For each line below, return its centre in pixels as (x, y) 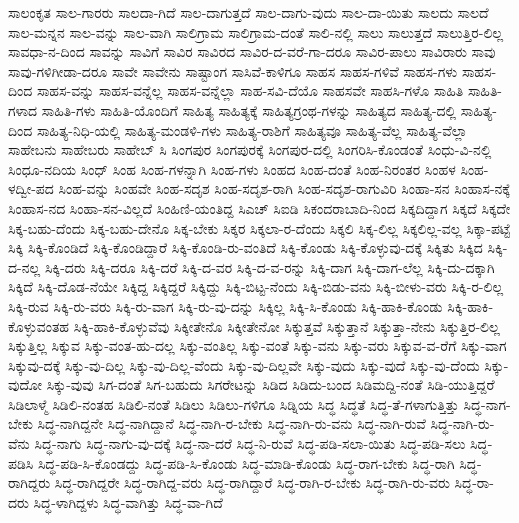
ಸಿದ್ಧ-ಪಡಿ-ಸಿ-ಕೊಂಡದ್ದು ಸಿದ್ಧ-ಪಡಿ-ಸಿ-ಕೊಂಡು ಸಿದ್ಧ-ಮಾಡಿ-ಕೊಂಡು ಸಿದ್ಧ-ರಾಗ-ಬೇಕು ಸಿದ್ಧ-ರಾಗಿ (246, 462)
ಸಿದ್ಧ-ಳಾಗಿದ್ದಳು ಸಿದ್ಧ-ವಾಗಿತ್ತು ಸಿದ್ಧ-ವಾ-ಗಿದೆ (128, 501)
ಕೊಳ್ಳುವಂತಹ (39, 325)
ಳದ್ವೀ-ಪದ (31, 188)
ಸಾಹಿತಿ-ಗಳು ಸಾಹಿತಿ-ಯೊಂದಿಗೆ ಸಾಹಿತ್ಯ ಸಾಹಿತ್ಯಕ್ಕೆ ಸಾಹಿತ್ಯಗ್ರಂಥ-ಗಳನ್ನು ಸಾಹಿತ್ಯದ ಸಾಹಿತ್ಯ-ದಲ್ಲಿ (249, 109)
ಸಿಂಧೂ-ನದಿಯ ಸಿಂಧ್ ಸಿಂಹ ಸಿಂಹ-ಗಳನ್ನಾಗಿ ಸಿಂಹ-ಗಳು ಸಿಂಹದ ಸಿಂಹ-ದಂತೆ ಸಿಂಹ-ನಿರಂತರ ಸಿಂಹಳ (232, 168)
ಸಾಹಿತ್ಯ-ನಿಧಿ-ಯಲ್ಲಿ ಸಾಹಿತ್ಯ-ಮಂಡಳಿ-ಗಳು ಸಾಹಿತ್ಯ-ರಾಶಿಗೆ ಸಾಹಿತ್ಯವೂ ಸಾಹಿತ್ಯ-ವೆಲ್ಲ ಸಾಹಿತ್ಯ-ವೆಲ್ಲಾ (252, 129)
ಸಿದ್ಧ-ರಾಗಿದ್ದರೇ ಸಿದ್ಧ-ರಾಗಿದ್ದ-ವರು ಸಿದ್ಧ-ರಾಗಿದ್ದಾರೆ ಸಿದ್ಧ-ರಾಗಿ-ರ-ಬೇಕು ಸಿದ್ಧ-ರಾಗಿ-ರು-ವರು (252, 482)
